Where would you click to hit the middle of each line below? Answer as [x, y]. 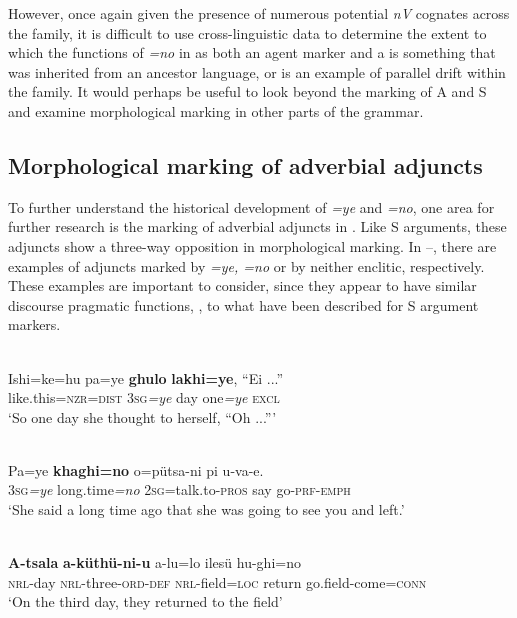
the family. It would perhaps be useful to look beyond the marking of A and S [247, 91]
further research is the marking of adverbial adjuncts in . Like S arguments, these [257, 226]
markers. [34, 324]
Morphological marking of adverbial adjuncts [245, 164]
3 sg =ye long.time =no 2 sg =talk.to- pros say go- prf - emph [179, 489]
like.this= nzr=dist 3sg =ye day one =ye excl [144, 397]
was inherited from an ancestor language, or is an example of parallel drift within [257, 71]
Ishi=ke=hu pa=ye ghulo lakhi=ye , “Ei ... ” [146, 377]
